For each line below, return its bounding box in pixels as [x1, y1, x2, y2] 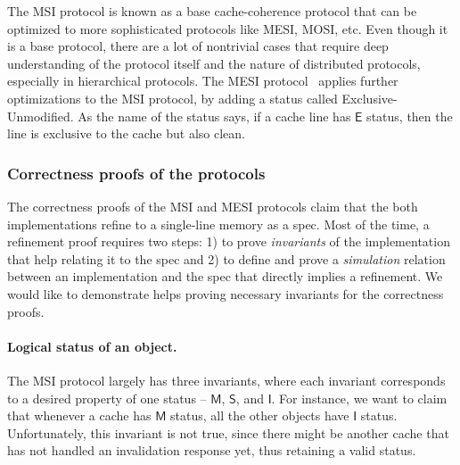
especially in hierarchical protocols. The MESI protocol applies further [7, 71, 398, 90]
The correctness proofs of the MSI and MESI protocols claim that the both [7, 196, 418, 215]
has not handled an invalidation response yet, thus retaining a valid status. [7, 441, 416, 460]
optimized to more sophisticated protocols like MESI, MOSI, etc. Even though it [7, 19, 448, 37]
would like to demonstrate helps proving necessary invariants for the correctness [7, 284, 444, 303]
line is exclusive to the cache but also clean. [7, 124, 245, 143]
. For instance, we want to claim [271, 388, 448, 407]
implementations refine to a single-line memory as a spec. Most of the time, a [7, 214, 430, 233]
